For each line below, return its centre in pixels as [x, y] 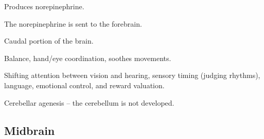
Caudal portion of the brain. [49, 41]
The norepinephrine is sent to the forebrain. [73, 23]
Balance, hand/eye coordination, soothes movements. [88, 58]
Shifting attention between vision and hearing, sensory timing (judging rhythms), [132, 75]
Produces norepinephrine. [44, 6]
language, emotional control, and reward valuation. [84, 85]
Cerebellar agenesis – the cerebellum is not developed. [89, 102]
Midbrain [30, 130]
